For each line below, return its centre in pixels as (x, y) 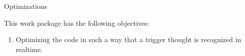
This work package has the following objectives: (77, 23)
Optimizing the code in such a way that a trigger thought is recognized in (128, 39)
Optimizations (26, 6)
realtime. (29, 49)
